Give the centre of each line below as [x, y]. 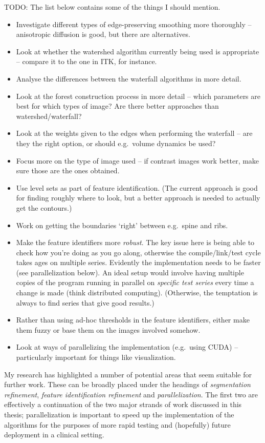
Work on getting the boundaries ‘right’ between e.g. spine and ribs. [122, 225]
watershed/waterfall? [49, 116]
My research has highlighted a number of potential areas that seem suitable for [128, 374]
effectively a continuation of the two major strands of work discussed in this [123, 404]
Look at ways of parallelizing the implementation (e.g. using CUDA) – [127, 347]
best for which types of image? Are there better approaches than [117, 106]
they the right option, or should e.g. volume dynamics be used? [116, 143]
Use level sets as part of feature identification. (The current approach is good [137, 187]
